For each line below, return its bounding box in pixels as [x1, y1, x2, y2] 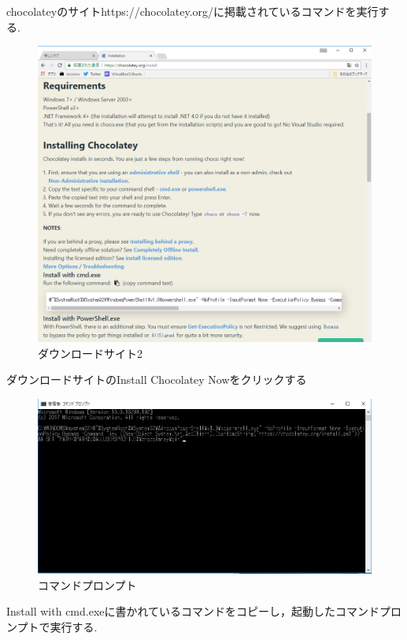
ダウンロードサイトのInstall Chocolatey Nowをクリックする [6, 371, 307, 388]
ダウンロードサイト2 [38, 344, 142, 361]
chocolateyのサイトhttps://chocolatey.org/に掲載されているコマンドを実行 [6, 3, 379, 19]
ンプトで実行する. [6, 618, 98, 634]
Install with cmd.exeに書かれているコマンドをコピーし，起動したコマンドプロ [6, 603, 402, 620]
